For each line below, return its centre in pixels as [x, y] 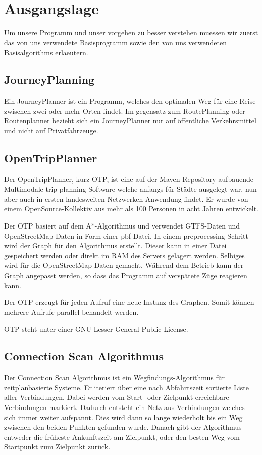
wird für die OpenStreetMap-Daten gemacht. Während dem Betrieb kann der [124, 265]
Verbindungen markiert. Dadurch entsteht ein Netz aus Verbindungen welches [124, 407]
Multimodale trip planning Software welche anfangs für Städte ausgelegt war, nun [130, 189]
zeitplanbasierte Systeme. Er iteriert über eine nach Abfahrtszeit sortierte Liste [126, 387]
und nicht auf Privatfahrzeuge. [51, 130]
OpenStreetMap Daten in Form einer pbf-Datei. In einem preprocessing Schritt [126, 235]
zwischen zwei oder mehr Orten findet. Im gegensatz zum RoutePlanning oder [125, 110]
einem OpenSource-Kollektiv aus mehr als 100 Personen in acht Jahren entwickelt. [131, 209]
